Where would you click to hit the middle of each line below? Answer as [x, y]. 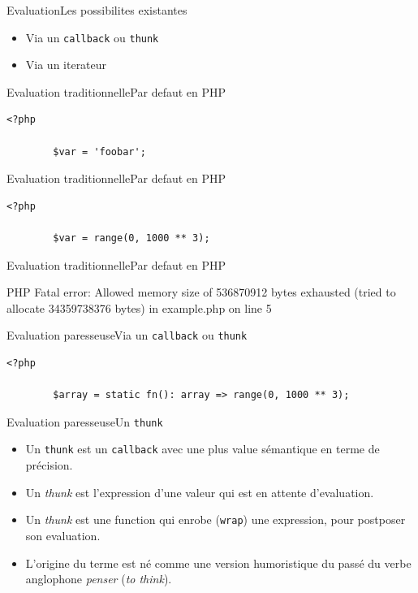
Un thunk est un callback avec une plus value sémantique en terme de [203, 449]
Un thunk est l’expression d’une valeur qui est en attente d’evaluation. [200, 492]
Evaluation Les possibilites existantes [97, 10]
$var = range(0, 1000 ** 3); [131, 238]
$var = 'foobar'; [99, 151]
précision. [49, 465]
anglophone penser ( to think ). [99, 579]
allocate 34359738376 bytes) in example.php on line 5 [139, 307]
